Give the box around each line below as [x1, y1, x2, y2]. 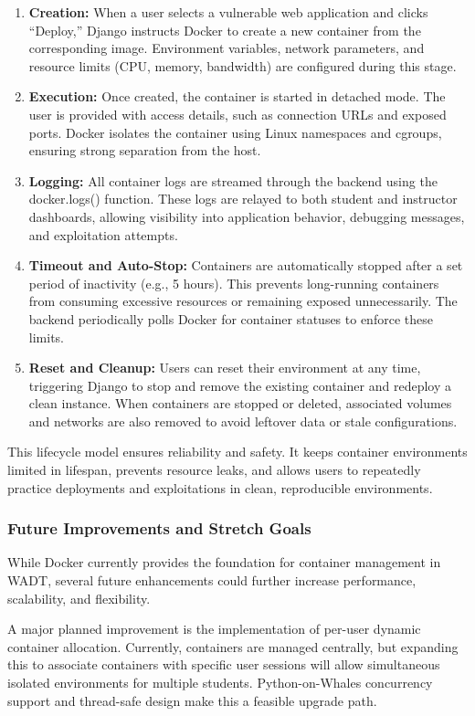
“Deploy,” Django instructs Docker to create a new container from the [28, 20, 421, 39]
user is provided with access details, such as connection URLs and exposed [28, 104, 447, 123]
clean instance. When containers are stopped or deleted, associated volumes [28, 394, 452, 413]
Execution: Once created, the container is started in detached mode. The [28, 87, 446, 106]
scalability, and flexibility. [7, 588, 151, 607]
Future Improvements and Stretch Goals [7, 517, 311, 540]
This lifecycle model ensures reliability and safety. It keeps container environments [7, 442, 468, 461]
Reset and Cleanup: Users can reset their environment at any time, [28, 358, 421, 377]
